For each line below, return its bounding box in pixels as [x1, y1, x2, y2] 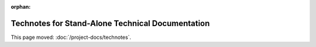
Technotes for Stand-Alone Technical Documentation [11, 18, 210, 28]
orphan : [11, 3, 31, 10]
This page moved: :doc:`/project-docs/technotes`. [11, 34, 132, 41]
